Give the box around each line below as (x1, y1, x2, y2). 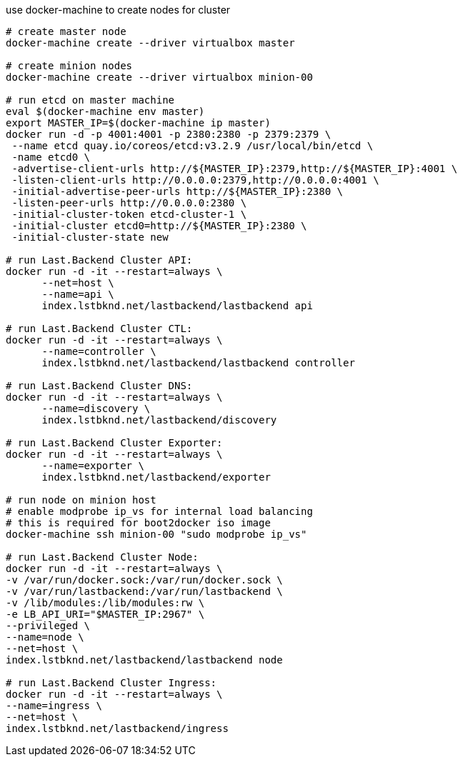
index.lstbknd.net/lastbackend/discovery (41, 414, 277, 426)
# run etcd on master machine (6, 94, 175, 106)
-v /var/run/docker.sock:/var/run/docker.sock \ (6, 574, 283, 586)
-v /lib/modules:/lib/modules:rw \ (6, 597, 205, 608)
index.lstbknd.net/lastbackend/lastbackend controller (41, 357, 355, 369)
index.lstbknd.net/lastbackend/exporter (41, 471, 271, 483)
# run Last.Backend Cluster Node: (6, 551, 199, 563)
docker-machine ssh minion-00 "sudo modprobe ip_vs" (6, 528, 307, 540)
